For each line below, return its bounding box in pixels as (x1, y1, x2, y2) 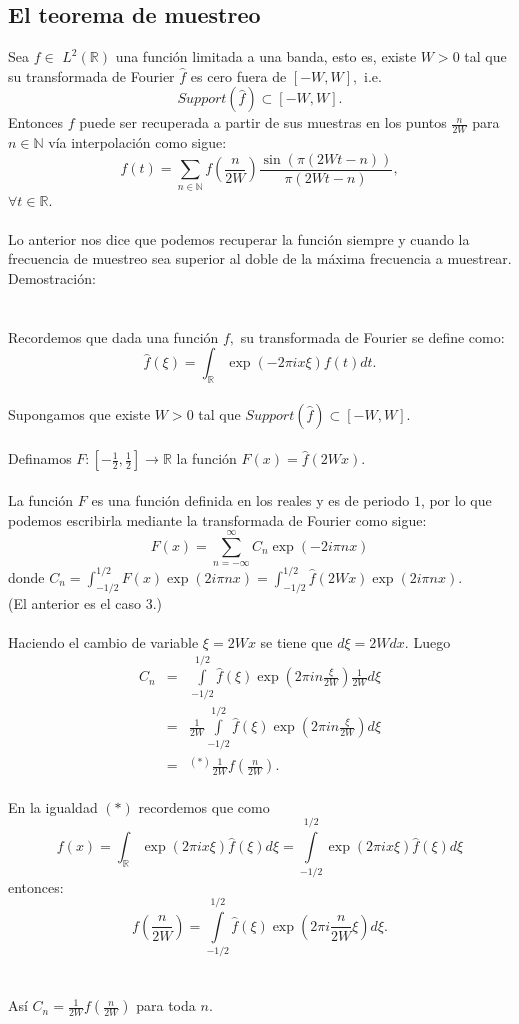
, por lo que (420, 489, 492, 510)
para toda (136, 995, 196, 1016)
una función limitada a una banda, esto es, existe (115, 46, 417, 67)
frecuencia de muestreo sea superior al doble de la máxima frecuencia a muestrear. (8, 248, 512, 269)
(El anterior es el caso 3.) (8, 592, 163, 613)
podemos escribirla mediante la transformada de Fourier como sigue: (8, 509, 427, 530)
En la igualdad (8, 796, 98, 817)
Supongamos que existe (8, 403, 151, 424)
